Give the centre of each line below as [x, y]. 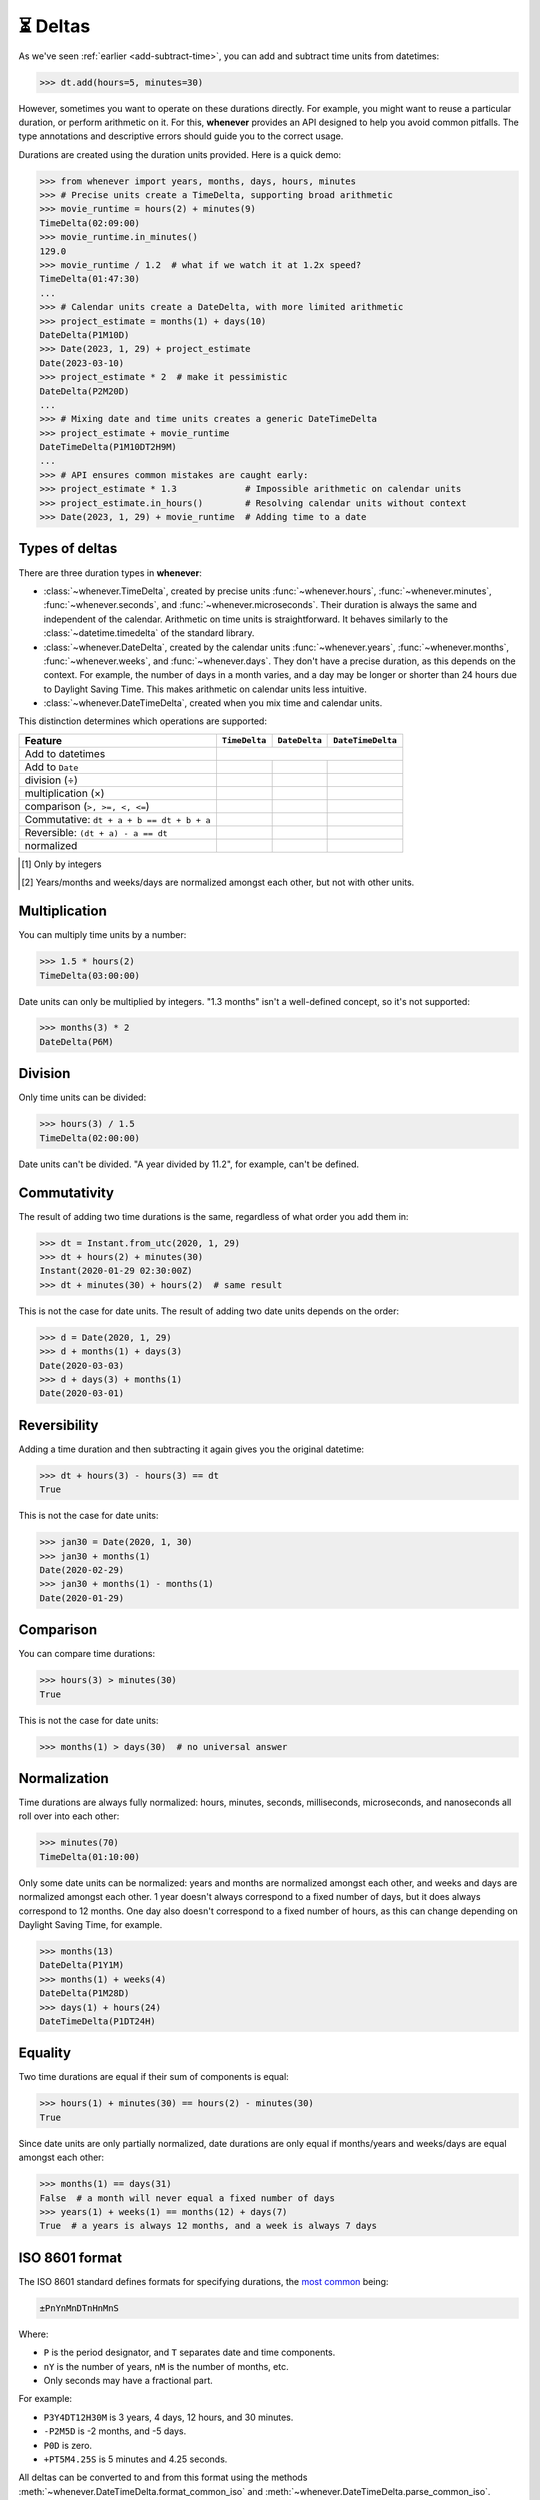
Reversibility [58, 1425]
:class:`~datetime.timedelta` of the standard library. [149, 633]
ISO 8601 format [70, 2257]
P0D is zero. [68, 2445]
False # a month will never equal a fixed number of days [187, 2198]
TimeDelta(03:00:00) [89, 975]
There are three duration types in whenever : [110, 572]
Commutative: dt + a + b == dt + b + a [117, 819]
